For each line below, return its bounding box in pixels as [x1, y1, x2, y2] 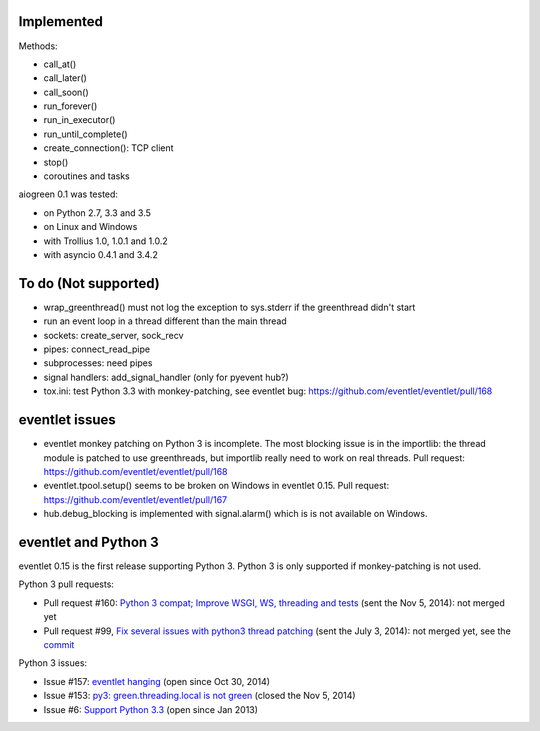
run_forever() [43, 100, 98, 112]
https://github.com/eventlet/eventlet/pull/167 [43, 493, 228, 505]
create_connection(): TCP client [43, 142, 174, 154]
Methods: [18, 40, 59, 52]
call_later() [43, 72, 87, 84]
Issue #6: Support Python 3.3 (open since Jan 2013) [43, 703, 259, 715]
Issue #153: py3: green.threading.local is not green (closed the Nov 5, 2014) [43, 690, 356, 702]
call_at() [43, 58, 77, 70]
